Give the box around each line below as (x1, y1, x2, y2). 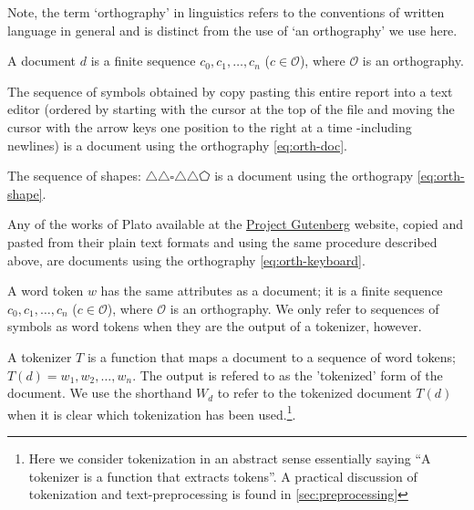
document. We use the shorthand (7, 383, 192, 402)
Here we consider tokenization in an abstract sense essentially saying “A (28, 448, 431, 467)
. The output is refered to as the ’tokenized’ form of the (132, 365, 443, 384)
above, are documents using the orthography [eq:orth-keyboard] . (7, 250, 366, 269)
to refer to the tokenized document (217, 383, 412, 402)
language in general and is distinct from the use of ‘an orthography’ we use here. (7, 20, 458, 39)
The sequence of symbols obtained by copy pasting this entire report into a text (7, 81, 453, 100)
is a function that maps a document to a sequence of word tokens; (87, 347, 456, 366)
